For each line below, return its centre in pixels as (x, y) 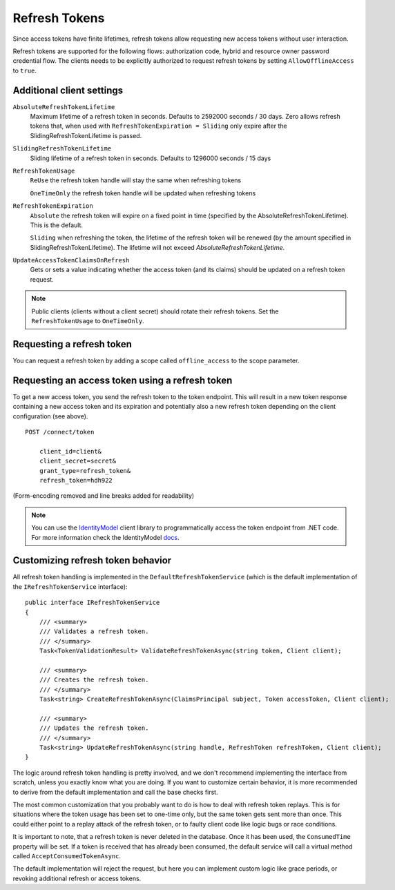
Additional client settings (68, 90)
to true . (25, 70)
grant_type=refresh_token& (85, 471)
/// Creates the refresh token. (94, 680)
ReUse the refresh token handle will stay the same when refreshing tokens (136, 180)
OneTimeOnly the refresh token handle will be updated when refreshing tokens (143, 193)
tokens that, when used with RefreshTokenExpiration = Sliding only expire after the (158, 126)
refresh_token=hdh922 (76, 480)
